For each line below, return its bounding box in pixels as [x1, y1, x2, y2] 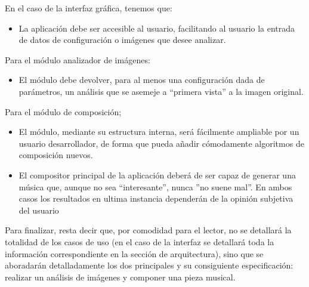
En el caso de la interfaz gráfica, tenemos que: [5, 2, 172, 14]
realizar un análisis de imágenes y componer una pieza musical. [5, 270, 236, 283]
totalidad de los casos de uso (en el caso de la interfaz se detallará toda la [5, 235, 274, 248]
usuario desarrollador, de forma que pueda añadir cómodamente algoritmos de [18, 137, 304, 149]
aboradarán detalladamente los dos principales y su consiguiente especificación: [5, 259, 293, 271]
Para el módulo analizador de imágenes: [5, 53, 150, 66]
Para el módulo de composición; [5, 105, 122, 118]
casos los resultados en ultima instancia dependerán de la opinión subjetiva [18, 192, 293, 205]
